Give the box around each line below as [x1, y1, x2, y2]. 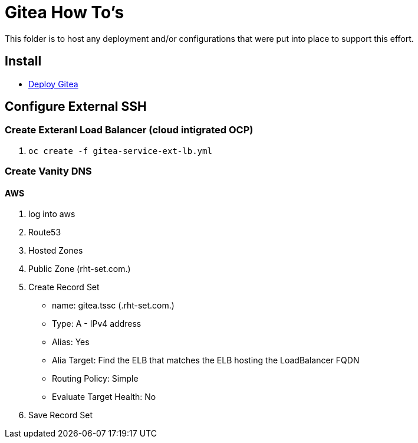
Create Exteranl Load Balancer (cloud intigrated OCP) [5, 124, 254, 136]
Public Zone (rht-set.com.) [28, 264, 131, 274]
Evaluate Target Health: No [52, 392, 156, 402]
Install [5, 54, 42, 69]
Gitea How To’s [5, 2, 124, 22]
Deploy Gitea [28, 78, 78, 89]
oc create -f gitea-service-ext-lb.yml [28, 146, 212, 156]
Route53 [28, 227, 61, 238]
